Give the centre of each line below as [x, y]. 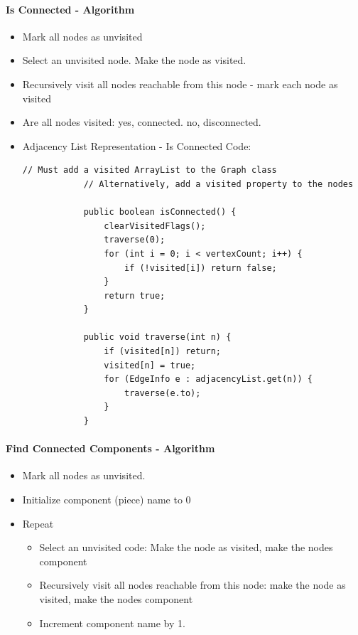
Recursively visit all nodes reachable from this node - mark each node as [180, 84]
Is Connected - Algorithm [70, 9]
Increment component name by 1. [112, 623]
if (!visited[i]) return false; [200, 268]
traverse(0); [135, 240]
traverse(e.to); [162, 393]
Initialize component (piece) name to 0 [107, 500]
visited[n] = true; [150, 365]
